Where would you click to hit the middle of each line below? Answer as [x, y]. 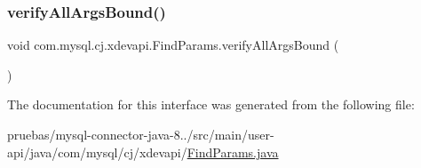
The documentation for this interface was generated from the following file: [211, 104]
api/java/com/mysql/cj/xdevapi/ [97, 152]
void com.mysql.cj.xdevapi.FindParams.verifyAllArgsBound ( [173, 45]
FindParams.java [233, 152]
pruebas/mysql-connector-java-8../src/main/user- [141, 134]
